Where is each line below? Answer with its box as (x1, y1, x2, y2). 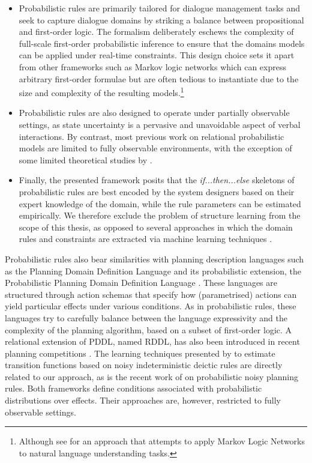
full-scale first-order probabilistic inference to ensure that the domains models (19, 37, 305, 49)
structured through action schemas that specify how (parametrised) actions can (5, 288, 297, 300)
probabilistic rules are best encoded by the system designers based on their (19, 185, 295, 198)
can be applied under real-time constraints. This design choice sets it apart (19, 49, 295, 61)
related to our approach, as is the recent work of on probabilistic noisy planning (5, 370, 299, 383)
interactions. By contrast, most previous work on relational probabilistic (19, 130, 284, 142)
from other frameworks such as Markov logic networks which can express (19, 60, 286, 73)
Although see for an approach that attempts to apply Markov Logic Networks (19, 435, 305, 447)
